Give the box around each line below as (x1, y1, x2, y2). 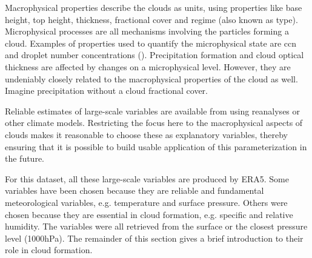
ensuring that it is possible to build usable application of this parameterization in (5, 140, 307, 153)
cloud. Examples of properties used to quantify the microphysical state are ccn (5, 36, 297, 49)
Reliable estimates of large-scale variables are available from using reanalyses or (5, 104, 300, 117)
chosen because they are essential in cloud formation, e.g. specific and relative (5, 208, 293, 220)
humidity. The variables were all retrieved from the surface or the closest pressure (5, 220, 308, 233)
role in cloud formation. (5, 243, 93, 256)
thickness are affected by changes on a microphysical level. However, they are (5, 60, 291, 73)
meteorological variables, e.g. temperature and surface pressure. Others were (5, 196, 288, 208)
